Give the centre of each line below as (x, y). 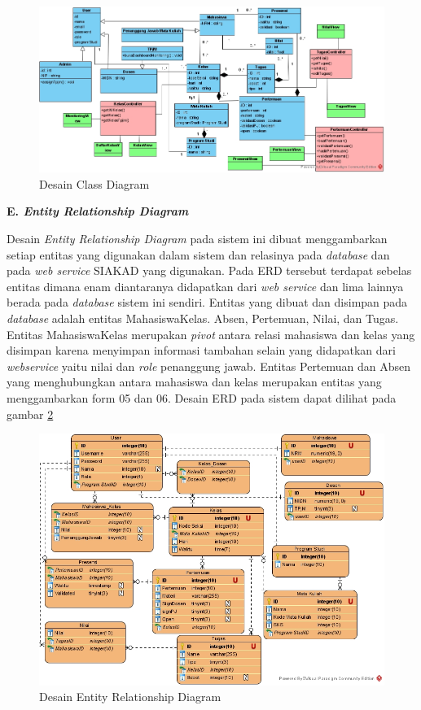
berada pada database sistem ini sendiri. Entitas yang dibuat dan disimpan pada (207, 302)
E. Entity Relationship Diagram (98, 211)
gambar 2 (30, 414)
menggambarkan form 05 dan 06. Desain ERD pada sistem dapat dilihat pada (202, 397)
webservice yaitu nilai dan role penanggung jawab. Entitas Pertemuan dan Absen (209, 366)
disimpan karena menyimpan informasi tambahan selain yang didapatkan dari (201, 350)
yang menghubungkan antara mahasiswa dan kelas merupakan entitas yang (194, 382)
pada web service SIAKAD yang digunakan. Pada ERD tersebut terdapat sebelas (209, 270)
